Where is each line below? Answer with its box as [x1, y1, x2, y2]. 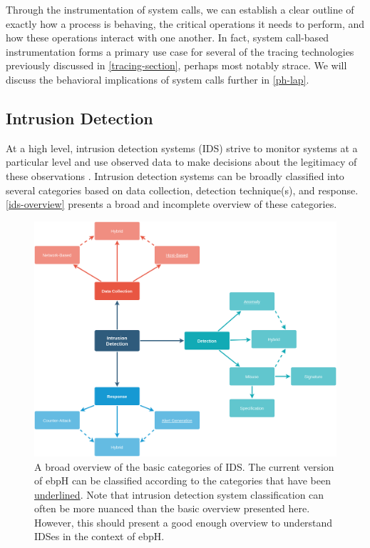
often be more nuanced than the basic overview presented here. [34, 501, 310, 516]
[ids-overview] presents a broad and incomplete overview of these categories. [6, 196, 337, 211]
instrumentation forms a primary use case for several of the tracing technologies [6, 44, 354, 59]
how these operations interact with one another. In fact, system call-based [6, 30, 329, 45]
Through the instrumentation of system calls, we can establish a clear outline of [6, 2, 354, 16]
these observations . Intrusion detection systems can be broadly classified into [6, 168, 344, 183]
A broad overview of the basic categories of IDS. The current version [34, 459, 334, 474]
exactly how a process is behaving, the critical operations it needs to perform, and [6, 16, 365, 31]
